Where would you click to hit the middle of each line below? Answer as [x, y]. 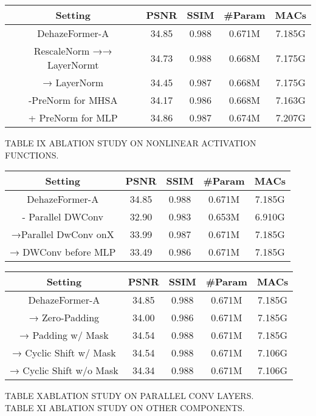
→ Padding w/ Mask [64, 335]
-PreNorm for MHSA [73, 100]
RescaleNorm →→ [73, 51]
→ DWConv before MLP [63, 252]
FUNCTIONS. [32, 155]
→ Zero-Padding [64, 318]
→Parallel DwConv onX [63, 234]
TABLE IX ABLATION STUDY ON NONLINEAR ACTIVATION [131, 143]
